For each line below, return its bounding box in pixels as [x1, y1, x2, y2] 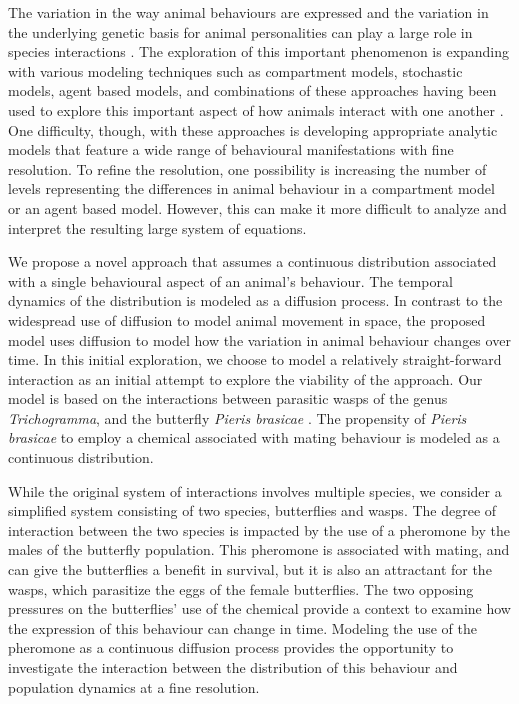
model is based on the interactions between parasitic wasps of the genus [8, 388, 448, 409]
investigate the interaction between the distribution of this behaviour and [8, 657, 458, 677]
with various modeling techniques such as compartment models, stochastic [8, 60, 463, 81]
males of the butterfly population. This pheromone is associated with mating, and [8, 539, 510, 560]
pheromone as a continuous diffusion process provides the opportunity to [8, 637, 454, 658]
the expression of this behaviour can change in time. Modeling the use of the [8, 617, 477, 638]
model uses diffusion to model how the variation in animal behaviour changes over [8, 329, 511, 350]
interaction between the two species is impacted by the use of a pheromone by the [8, 519, 510, 540]
